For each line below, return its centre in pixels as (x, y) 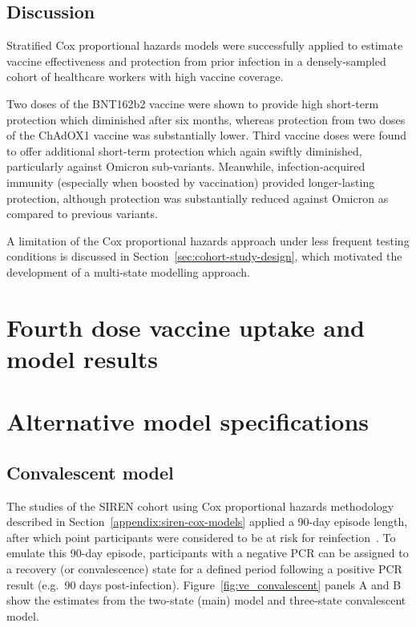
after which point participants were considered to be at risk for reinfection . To (201, 537)
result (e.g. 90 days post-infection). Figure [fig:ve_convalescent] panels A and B (204, 584)
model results (82, 358)
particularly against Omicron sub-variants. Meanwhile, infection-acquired (186, 166)
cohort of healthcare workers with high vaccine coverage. (145, 77)
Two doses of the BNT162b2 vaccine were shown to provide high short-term (193, 103)
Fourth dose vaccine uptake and (186, 327)
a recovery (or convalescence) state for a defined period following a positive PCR (204, 569)
